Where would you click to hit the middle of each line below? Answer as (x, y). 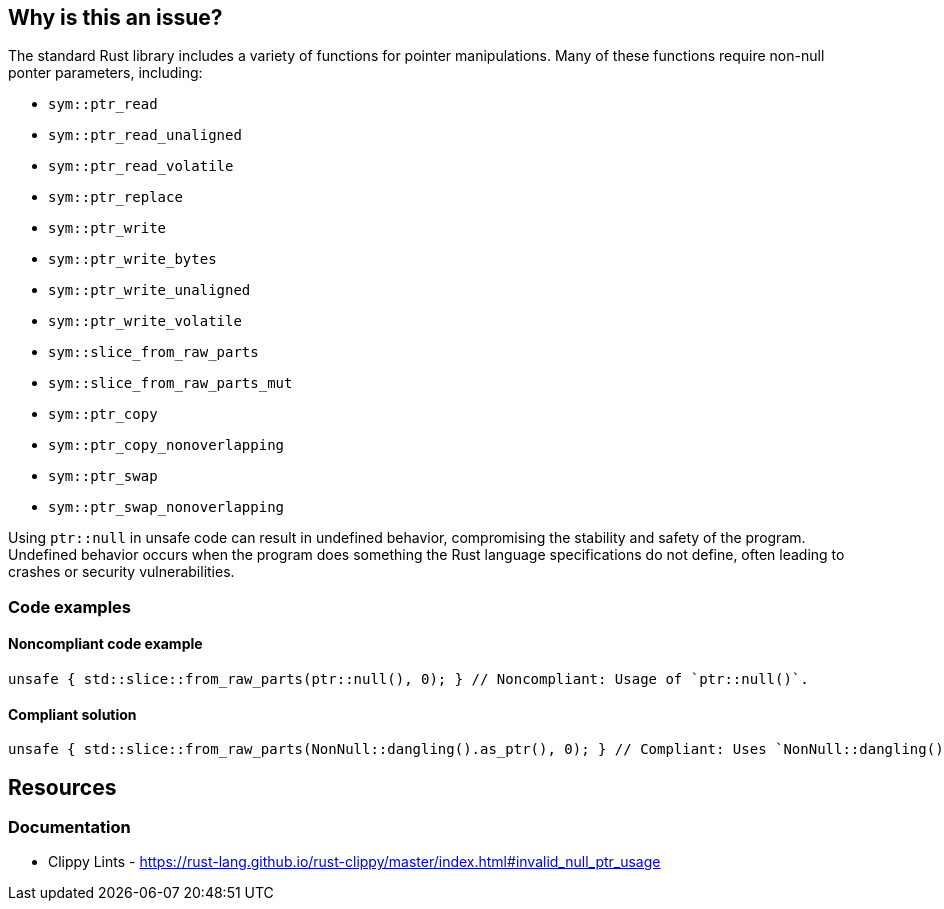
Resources (62, 787)
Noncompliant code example (105, 644)
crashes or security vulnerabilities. (121, 572)
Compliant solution (72, 714)
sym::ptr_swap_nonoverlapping (166, 507)
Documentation (69, 827)
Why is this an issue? (115, 17)
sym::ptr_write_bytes (132, 259)
